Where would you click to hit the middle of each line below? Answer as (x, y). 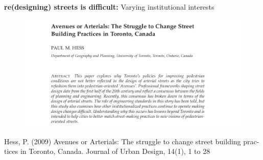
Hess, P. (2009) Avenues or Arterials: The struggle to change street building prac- (132, 141)
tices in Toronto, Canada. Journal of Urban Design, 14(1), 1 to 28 (107, 151)
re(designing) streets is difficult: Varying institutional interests (109, 7)
